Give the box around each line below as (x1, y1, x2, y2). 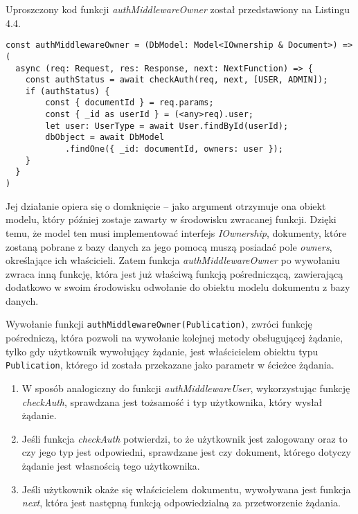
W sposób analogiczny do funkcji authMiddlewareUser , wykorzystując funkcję (21, 380, 350, 395)
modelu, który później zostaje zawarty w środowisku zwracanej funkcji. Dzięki (6, 212, 337, 227)
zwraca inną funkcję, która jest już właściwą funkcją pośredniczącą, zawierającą (6, 266, 343, 281)
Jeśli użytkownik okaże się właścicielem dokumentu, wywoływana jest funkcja (21, 481, 351, 496)
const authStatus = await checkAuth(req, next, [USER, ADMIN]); (25, 75, 328, 85)
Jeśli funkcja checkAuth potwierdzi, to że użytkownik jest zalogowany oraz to (21, 431, 348, 445)
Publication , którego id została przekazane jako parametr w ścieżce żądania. (6, 357, 334, 372)
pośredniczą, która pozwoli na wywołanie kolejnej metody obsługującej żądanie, (6, 330, 343, 345)
